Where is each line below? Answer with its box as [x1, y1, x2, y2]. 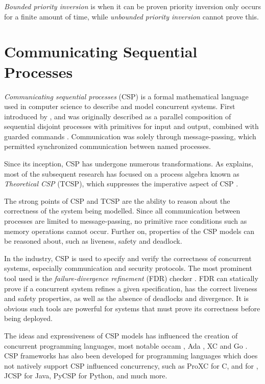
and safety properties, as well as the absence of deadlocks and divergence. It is [4, 293, 249, 304]
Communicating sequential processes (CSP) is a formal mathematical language [4, 91, 249, 101]
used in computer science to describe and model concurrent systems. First [4, 101, 235, 112]
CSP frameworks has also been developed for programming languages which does [4, 350, 258, 361]
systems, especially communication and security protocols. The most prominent [4, 263, 252, 273]
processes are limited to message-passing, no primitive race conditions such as [4, 216, 247, 226]
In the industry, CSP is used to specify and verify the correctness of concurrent [4, 252, 252, 263]
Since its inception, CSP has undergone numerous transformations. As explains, [4, 158, 253, 169]
